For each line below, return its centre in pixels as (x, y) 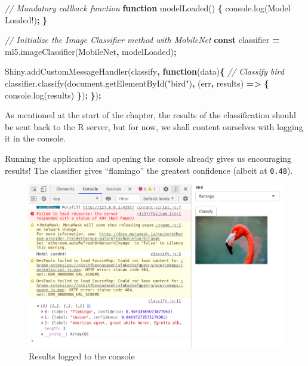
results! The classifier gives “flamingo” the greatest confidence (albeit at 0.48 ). (149, 170)
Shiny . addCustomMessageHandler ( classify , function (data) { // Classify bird (144, 71)
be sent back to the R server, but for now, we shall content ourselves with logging (154, 126)
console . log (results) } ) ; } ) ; (53, 95)
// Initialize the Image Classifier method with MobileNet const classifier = (142, 40)
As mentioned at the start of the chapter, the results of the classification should (150, 115)
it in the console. (35, 138)
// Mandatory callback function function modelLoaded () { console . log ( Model (148, 8)
